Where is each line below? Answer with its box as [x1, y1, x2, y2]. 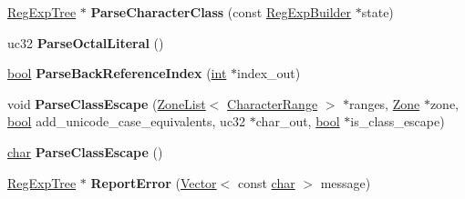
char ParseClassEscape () [7, 142, 163, 161]
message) [320, 173, 371, 192]
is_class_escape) [350, 112, 445, 131]
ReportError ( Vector [90, 173, 217, 192]
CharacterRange [227, 94, 318, 113]
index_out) [237, 64, 301, 83]
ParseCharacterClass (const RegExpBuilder [90, 3, 352, 21]
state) [361, 3, 394, 21]
